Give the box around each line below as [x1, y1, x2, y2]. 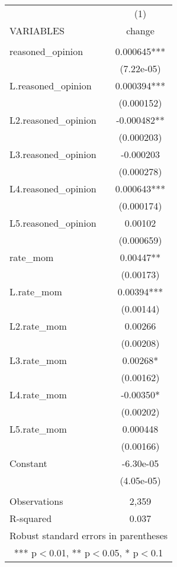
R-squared [9, 511, 52, 525]
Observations [9, 494, 63, 508]
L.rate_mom [9, 285, 62, 298]
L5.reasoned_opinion [9, 216, 96, 230]
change [126, 24, 155, 37]
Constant [9, 456, 47, 470]
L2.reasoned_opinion [9, 113, 96, 127]
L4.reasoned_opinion [9, 182, 96, 195]
